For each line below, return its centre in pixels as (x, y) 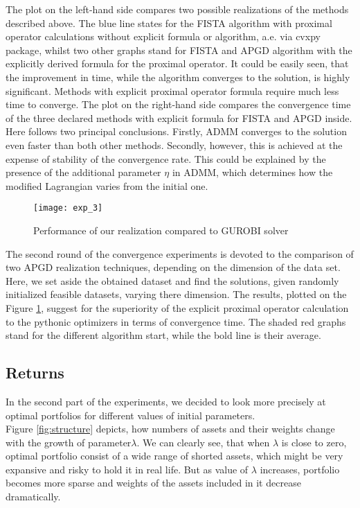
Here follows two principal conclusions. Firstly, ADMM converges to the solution (176, 131)
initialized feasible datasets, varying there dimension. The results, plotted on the (176, 294)
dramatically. (33, 497)
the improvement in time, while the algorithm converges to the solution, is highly (178, 77)
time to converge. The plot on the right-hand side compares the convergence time (178, 104)
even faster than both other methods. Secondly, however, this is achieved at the (174, 144)
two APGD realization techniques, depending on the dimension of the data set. (173, 267)
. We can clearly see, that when (203, 442)
